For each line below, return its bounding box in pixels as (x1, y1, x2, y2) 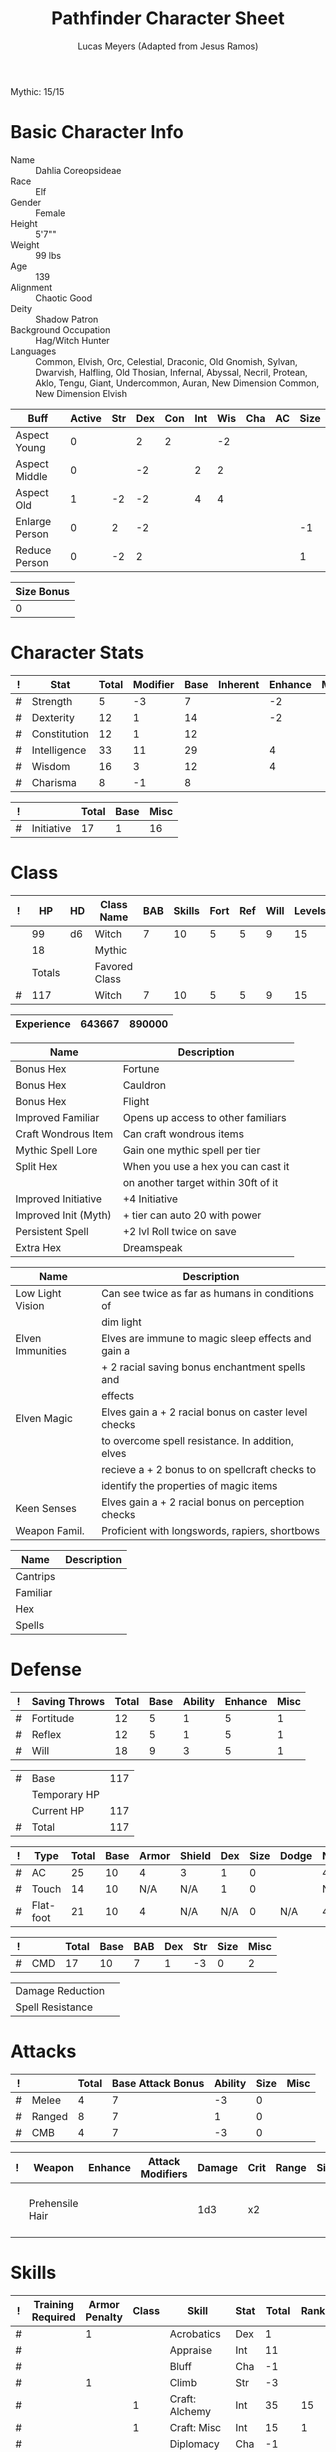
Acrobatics (169, 2327, 222, 2341)
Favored (94, 959, 133, 973)
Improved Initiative (15, 1192, 103, 1206)
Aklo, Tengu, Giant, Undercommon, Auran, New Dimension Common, (35, 377, 320, 389)
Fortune (122, 1062, 160, 1076)
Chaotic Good (35, 292, 93, 304)
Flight (122, 1094, 150, 1108)
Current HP (31, 1803, 85, 1817)
